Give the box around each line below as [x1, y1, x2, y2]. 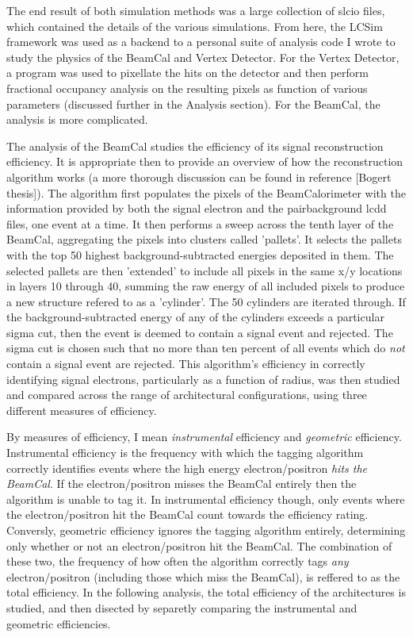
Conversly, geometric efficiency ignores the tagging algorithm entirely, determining [6, 522, 406, 538]
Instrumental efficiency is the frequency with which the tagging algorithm [6, 444, 364, 461]
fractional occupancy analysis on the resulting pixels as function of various [6, 79, 368, 96]
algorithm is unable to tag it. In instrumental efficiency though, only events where [6, 490, 405, 507]
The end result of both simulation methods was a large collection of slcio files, [6, 2, 385, 18]
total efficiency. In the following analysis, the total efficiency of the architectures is [6, 584, 406, 601]
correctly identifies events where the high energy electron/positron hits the [6, 459, 368, 476]
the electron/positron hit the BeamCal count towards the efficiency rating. [6, 506, 369, 523]
